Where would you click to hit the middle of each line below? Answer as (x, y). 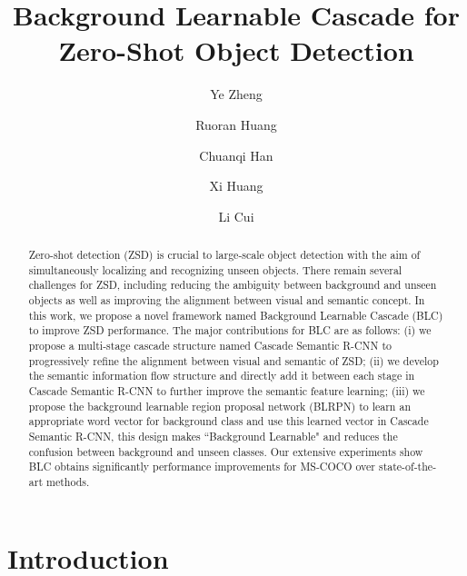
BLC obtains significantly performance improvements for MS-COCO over (202, 467)
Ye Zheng (236, 94)
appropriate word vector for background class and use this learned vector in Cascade (229, 421)
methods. (68, 481)
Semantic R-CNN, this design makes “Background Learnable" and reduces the (213, 436)
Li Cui (236, 216)
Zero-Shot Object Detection (236, 50)
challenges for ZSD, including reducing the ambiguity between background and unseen (233, 285)
